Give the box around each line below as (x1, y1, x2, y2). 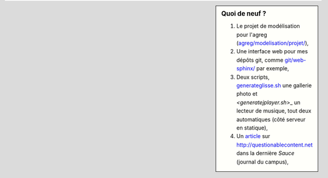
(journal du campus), (236, 158, 289, 165)
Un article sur (236, 133, 270, 140)
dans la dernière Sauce (236, 150, 295, 157)
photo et (236, 90, 258, 97)
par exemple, (256, 65, 290, 72)
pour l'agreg (236, 31, 267, 38)
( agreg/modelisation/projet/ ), (236, 39, 309, 47)
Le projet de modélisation (236, 22, 300, 30)
